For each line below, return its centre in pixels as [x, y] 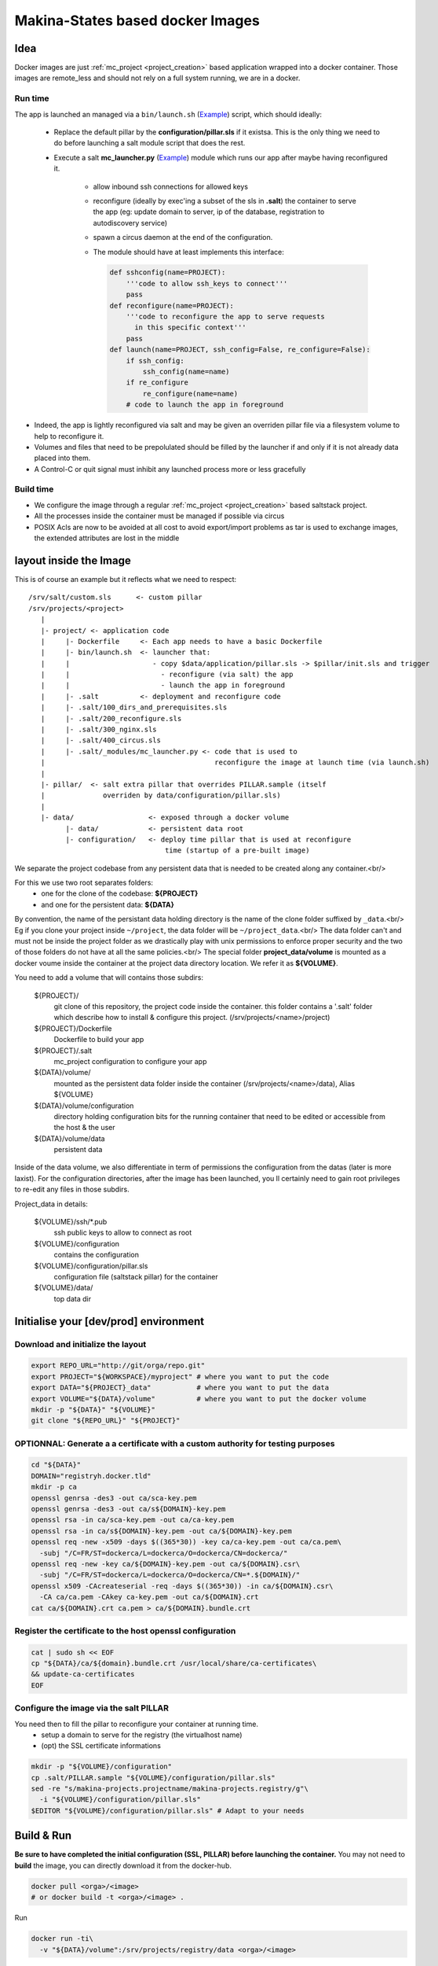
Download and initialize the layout [80, 1344]
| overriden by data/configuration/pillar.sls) [161, 795]
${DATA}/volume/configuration [84, 1106]
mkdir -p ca [54, 1487]
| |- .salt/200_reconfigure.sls [111, 718]
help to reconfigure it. [69, 436]
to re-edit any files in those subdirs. [72, 1189]
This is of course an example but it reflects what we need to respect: [126, 579]
